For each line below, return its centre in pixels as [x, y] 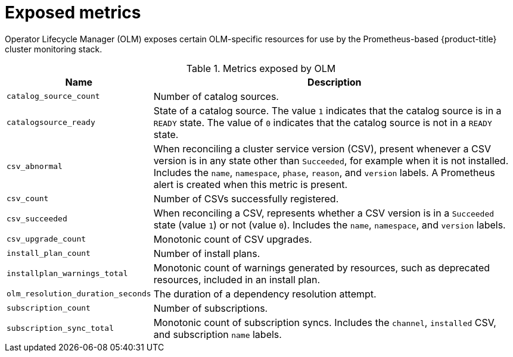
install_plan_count [49, 253]
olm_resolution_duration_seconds [79, 294]
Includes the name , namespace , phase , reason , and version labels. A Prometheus [324, 172]
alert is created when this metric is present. [251, 184]
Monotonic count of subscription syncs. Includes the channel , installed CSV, [325, 322]
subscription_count [49, 308]
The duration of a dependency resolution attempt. [265, 294]
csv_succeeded [37, 219]
